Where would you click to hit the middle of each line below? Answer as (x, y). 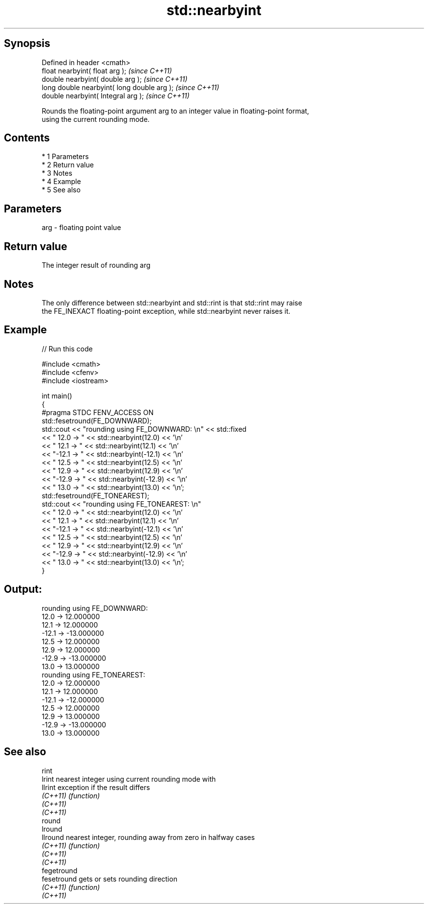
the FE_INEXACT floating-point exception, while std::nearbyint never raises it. (166, 311)
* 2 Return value (68, 165)
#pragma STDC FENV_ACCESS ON (98, 412)
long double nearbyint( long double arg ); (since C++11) (130, 87)
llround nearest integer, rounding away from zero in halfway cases (148, 837)
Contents (27, 138)
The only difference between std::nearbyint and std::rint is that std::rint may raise (172, 303)
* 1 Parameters (65, 157)
